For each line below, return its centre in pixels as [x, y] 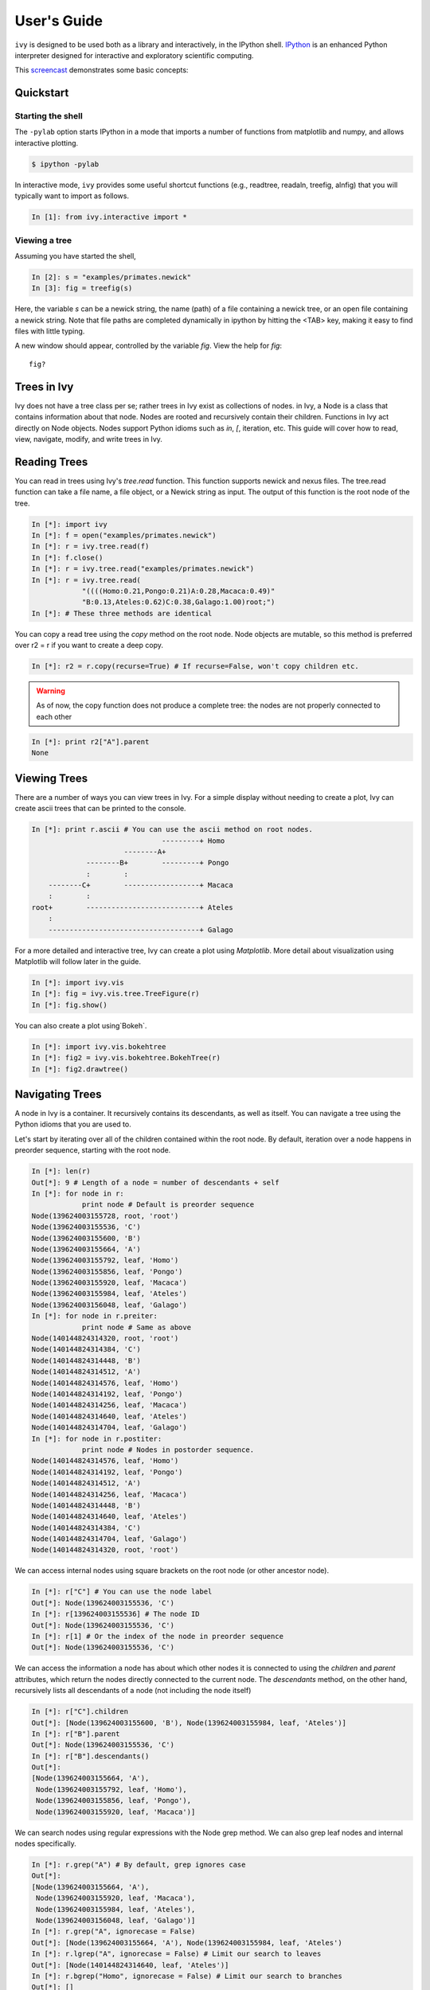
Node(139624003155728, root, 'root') [105, 1215]
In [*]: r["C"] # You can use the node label [122, 1592]
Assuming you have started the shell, [76, 256]
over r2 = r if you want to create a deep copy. [89, 646]
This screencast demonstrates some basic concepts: [102, 70]
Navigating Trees [58, 1094]
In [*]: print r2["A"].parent [90, 741]
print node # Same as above [136, 1327]
